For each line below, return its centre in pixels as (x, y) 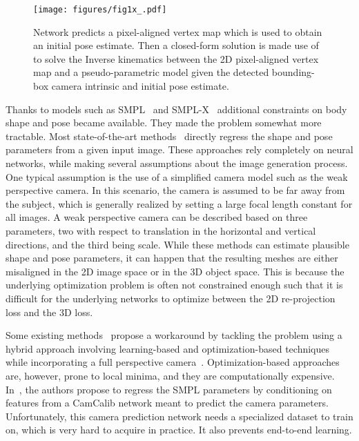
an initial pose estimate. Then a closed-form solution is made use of (176, 45)
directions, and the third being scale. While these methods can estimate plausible (177, 244)
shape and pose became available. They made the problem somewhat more (164, 122)
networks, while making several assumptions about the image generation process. (177, 163)
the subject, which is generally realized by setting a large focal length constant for (179, 203)
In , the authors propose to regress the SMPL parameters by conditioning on (169, 389)
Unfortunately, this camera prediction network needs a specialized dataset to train (179, 416)
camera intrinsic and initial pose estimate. (140, 86)
